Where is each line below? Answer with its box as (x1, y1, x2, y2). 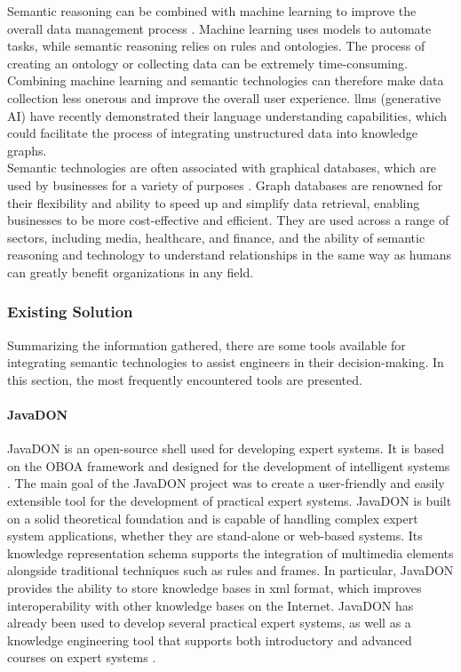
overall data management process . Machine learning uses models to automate (7, 19, 432, 37)
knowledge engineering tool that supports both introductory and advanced (7, 630, 412, 649)
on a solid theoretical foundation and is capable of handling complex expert (7, 508, 418, 527)
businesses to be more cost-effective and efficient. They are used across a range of (7, 211, 449, 229)
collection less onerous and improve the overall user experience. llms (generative (7, 88, 441, 107)
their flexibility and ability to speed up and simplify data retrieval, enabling (7, 193, 420, 212)
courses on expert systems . (7, 648, 156, 667)
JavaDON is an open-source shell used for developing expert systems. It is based (7, 439, 444, 458)
